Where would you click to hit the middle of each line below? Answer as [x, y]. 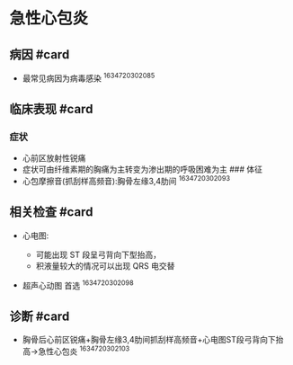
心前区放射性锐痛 [54, 158]
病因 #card [40, 54]
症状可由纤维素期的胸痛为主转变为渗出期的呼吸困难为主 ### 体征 [142, 169]
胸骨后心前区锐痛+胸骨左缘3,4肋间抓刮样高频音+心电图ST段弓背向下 [149, 340]
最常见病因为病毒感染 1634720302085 [89, 77]
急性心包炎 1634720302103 [84, 350]
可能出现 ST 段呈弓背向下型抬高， [98, 254]
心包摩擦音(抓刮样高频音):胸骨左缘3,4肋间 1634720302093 [126, 180]
